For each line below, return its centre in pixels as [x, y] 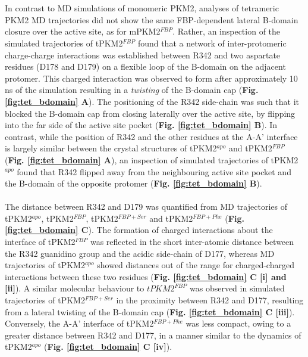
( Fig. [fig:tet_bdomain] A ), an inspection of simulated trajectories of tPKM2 [152, 159]
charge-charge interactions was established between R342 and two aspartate [143, 55]
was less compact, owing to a [238, 323]
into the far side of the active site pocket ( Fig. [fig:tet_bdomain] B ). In [141, 125]
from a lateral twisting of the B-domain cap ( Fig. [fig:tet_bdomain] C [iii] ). [150, 311]
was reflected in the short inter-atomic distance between [192, 242]
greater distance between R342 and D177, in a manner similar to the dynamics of [153, 335]
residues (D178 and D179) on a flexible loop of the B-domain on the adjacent [145, 66]
